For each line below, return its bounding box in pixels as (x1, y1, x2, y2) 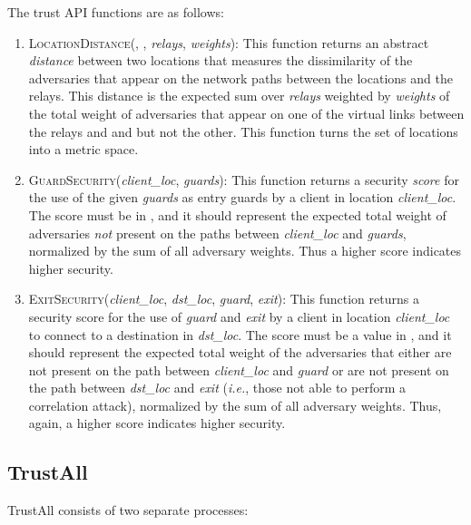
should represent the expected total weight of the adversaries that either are (28, 343, 452, 362)
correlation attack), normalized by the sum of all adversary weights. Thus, (28, 395, 442, 414)
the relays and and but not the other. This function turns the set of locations (28, 122, 458, 141)
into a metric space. (28, 140, 139, 159)
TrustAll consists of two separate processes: (7, 501, 249, 520)
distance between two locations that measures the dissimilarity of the (28, 51, 413, 70)
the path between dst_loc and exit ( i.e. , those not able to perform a (28, 378, 406, 397)
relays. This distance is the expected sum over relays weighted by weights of (28, 86, 450, 105)
